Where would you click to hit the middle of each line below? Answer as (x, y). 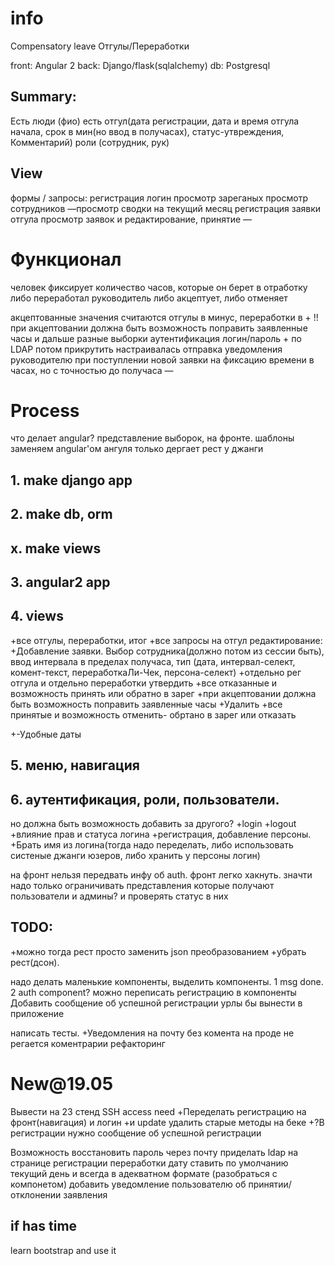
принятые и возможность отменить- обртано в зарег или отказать (153, 714)
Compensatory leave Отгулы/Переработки (100, 46)
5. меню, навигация (75, 765)
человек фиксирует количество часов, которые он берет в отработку (159, 287)
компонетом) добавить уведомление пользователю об (128, 1184)
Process (45, 410)
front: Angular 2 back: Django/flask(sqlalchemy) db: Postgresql (140, 65)
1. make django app (71, 480)
